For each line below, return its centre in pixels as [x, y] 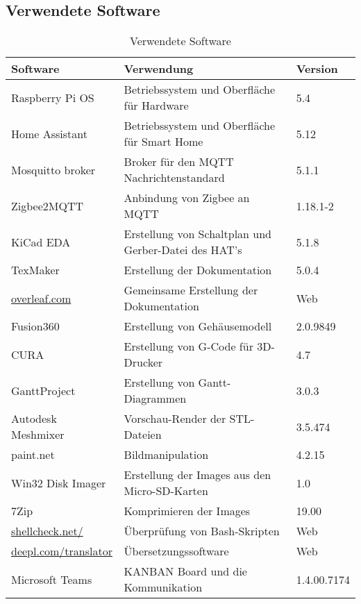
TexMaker [35, 270]
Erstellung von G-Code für [188, 346]
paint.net [33, 455]
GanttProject [43, 390]
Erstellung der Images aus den [198, 475]
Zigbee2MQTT [48, 205]
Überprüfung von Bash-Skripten [202, 531]
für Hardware [156, 106]
